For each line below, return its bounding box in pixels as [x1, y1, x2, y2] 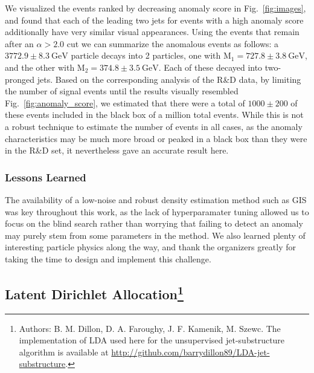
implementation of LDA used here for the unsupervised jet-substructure [19, 334, 285, 346]
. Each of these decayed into [158, 60, 263, 73]
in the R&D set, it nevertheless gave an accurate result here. [5, 144, 229, 157]
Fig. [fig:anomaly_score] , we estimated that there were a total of [5, 96, 245, 109]
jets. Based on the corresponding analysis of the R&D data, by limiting [37, 73, 301, 85]
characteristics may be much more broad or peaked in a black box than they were [5, 132, 307, 144]
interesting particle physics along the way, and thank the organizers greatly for [5, 241, 296, 253]
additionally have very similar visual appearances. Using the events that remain [5, 25, 300, 38]
